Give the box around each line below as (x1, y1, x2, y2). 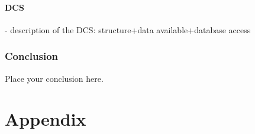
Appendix (5, 107, 86, 131)
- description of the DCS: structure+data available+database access (5, 23, 251, 36)
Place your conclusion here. (5, 72, 104, 84)
